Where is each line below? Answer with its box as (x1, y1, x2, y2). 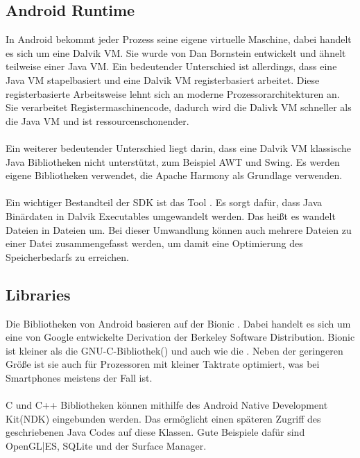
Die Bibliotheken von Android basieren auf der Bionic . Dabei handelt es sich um (6, 316, 351, 330)
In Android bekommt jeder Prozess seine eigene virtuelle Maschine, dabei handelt (6, 32, 352, 46)
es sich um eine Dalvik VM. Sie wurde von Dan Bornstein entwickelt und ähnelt (6, 45, 346, 60)
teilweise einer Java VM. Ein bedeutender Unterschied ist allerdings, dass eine (6, 59, 337, 74)
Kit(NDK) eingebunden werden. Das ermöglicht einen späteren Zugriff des (6, 411, 321, 425)
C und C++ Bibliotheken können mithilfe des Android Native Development (6, 398, 328, 412)
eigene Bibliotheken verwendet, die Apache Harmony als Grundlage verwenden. (6, 168, 343, 183)
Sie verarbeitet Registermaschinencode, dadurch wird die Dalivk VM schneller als (6, 100, 352, 114)
